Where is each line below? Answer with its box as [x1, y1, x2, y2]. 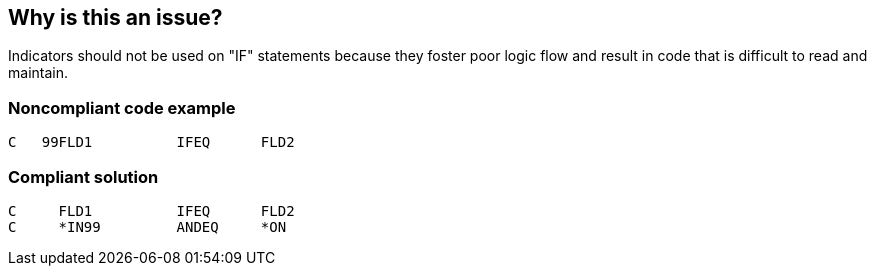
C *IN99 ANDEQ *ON [8, 218, 287, 235]
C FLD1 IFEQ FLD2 [8, 202, 295, 219]
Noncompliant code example [8, 97, 236, 118]
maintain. [8, 64, 68, 82]
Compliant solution [8, 166, 159, 187]
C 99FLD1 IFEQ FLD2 [8, 134, 295, 151]
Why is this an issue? [8, 5, 223, 30]
